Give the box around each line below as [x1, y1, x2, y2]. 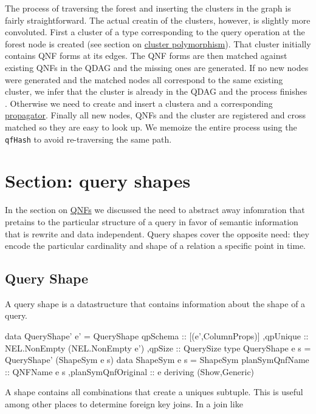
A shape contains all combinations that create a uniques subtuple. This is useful [5, 385, 303, 398]
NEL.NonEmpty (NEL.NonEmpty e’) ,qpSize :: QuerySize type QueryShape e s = [5, 341, 311, 354]
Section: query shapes [5, 168, 191, 193]
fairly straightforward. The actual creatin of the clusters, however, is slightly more [5, 13, 311, 26]
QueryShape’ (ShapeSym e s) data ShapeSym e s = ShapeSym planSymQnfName [5, 353, 309, 366]
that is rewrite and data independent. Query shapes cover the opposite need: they [5, 227, 309, 240]
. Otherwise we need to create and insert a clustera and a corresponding [5, 97, 273, 109]
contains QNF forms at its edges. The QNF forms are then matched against [5, 49, 287, 62]
